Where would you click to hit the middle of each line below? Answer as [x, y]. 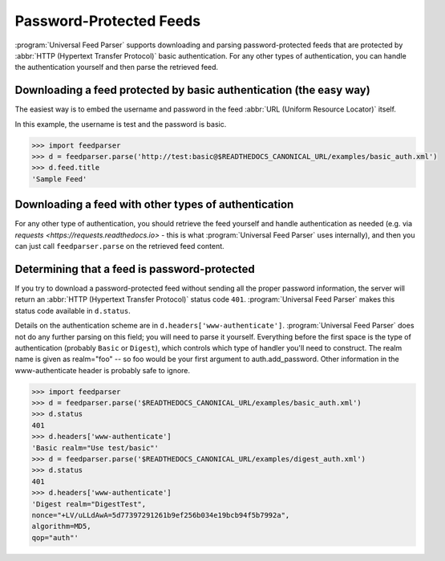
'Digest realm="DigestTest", [89, 504]
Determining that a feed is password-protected [135, 269]
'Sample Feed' [59, 179]
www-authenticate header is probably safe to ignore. [103, 370]
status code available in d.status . [73, 311]
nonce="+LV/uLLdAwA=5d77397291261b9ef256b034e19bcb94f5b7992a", [161, 515]
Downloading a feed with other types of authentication [154, 205]
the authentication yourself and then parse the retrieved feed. [117, 67]
